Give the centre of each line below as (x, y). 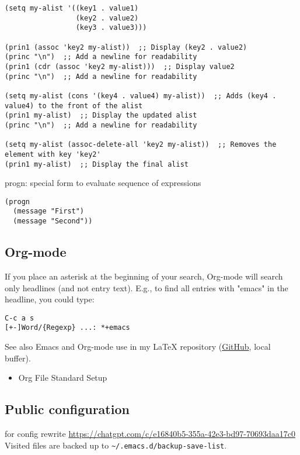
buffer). (18, 358)
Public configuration (67, 409)
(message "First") (49, 211)
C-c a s (20, 318)
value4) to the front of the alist (74, 106)
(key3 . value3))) (111, 28)
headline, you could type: (50, 299)
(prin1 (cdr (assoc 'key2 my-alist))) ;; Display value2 (120, 66)
